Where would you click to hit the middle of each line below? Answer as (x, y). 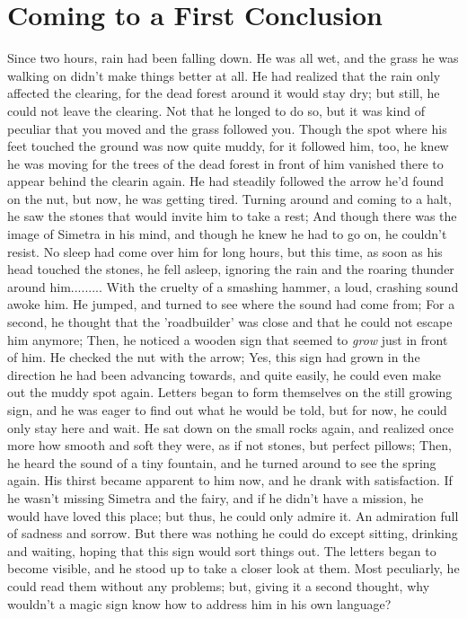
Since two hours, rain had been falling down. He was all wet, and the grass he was (233, 58)
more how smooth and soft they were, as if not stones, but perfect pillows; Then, (229, 445)
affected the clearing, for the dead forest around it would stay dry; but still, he (224, 93)
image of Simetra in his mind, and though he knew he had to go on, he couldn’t (227, 234)
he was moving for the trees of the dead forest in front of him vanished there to (225, 163)
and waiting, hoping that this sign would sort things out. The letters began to (222, 550)
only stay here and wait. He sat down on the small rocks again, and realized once (230, 427)
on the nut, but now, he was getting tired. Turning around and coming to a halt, (229, 198)
